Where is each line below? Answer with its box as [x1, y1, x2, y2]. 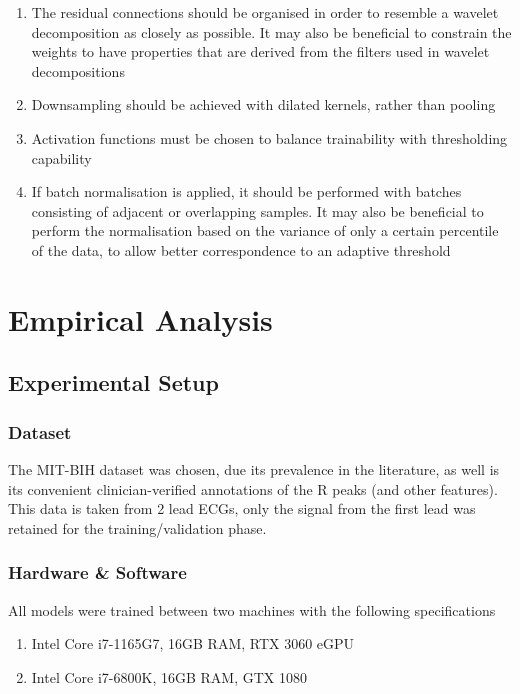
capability [31, 147, 92, 168]
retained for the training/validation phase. [8, 517, 267, 538]
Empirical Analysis [8, 298, 273, 339]
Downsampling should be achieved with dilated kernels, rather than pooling [31, 94, 496, 115]
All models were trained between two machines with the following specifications [8, 599, 496, 620]
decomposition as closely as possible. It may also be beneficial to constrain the [31, 21, 512, 42]
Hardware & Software [8, 560, 187, 585]
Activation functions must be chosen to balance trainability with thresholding [31, 127, 508, 148]
